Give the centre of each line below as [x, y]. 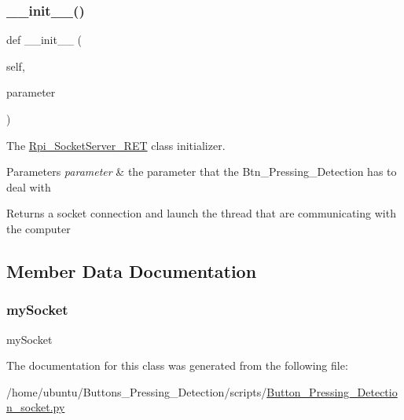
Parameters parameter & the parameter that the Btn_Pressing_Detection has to [202, 172]
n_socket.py [36, 407]
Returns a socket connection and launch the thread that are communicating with [201, 213]
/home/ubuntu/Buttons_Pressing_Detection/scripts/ [137, 391]
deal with [29, 186]
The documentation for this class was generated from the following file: [177, 365]
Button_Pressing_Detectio [332, 391]
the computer [39, 228]
